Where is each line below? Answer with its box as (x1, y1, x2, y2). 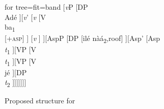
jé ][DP (5, 67, 27, 77)
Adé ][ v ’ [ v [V (5, 11, 46, 22)
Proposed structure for (5, 95, 75, 106)
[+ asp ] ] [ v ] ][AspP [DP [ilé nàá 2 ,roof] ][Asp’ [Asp (5, 33, 160, 45)
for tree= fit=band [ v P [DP (5, 2, 88, 12)
